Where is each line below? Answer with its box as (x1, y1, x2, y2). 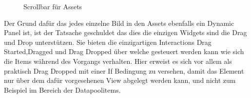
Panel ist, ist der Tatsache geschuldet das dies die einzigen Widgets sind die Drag (4, 27, 247, 38)
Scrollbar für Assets (23, 1, 82, 11)
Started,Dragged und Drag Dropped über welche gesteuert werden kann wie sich (4, 46, 244, 57)
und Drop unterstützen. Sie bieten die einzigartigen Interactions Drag (4, 37, 212, 47)
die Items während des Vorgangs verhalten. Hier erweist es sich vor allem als (4, 56, 232, 66)
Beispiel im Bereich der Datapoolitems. (4, 84, 121, 95)
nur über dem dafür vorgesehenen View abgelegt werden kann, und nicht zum (4, 75, 236, 85)
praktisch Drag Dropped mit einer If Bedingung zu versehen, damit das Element (4, 65, 244, 76)
